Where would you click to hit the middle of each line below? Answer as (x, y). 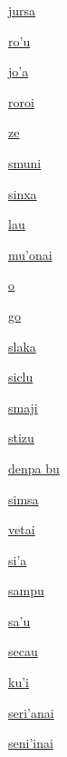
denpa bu (34, 468)
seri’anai (31, 712)
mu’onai (30, 254)
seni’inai (31, 743)
